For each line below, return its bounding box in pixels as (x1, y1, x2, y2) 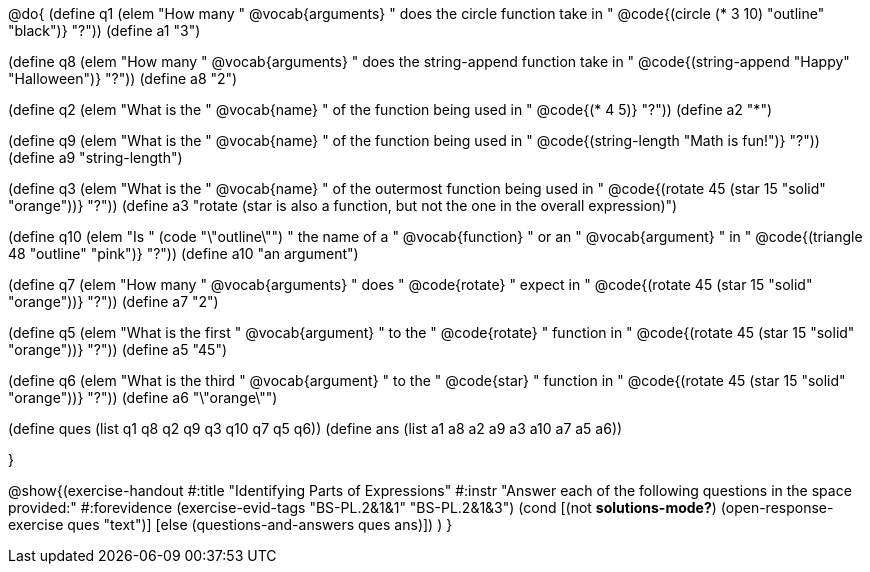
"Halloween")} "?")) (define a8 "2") (8, 70, 238, 87)
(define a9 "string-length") (8, 149, 183, 166)
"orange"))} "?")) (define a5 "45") (8, 341, 228, 358)
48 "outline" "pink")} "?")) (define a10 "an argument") (8, 245, 359, 262)
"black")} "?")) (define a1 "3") (8, 22, 201, 39)
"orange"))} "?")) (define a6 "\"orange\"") (8, 389, 278, 406)
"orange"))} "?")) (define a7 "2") (8, 293, 219, 310)
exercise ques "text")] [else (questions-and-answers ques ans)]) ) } (8, 516, 453, 533)
